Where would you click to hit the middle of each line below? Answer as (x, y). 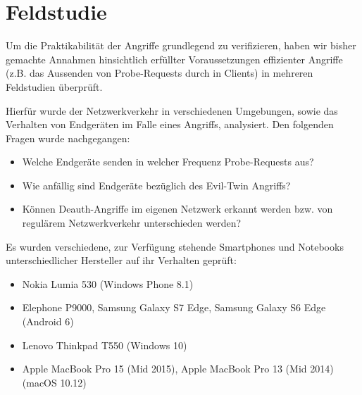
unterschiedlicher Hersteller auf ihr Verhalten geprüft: (121, 260)
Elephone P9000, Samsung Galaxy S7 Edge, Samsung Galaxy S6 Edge (174, 307)
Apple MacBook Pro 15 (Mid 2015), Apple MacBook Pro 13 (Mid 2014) (178, 369)
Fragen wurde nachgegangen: (68, 138)
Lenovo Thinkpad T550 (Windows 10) (105, 345)
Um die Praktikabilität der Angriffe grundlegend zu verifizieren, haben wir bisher (181, 45)
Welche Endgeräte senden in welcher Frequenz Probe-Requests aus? (168, 162)
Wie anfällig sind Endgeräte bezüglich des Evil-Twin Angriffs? (156, 185)
